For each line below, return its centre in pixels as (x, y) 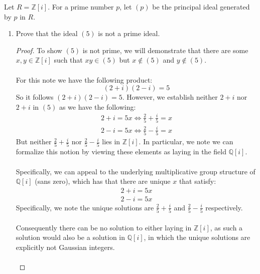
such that (68, 60)
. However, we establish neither (170, 97)
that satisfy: (198, 181)
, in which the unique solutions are (197, 237)
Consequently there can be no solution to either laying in (104, 227)
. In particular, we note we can (186, 142)
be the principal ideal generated (201, 7)
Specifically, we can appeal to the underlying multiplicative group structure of (136, 171)
